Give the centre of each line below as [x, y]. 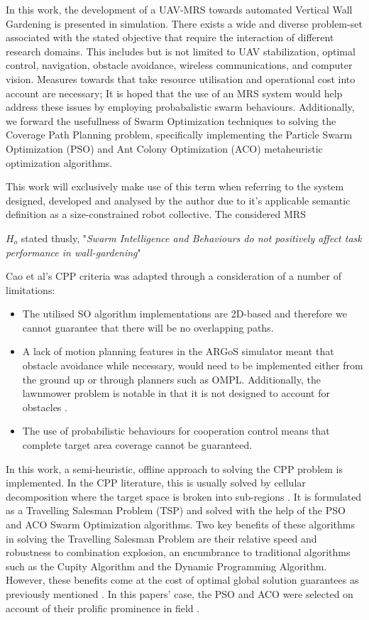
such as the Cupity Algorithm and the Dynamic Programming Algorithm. [166, 566]
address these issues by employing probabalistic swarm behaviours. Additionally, [180, 107]
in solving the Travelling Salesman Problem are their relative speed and [161, 538]
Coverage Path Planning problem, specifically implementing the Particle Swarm [179, 135]
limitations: [31, 289]
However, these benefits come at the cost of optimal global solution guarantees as [182, 580]
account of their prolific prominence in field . [103, 608]
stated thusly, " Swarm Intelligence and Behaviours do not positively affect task [191, 238]
